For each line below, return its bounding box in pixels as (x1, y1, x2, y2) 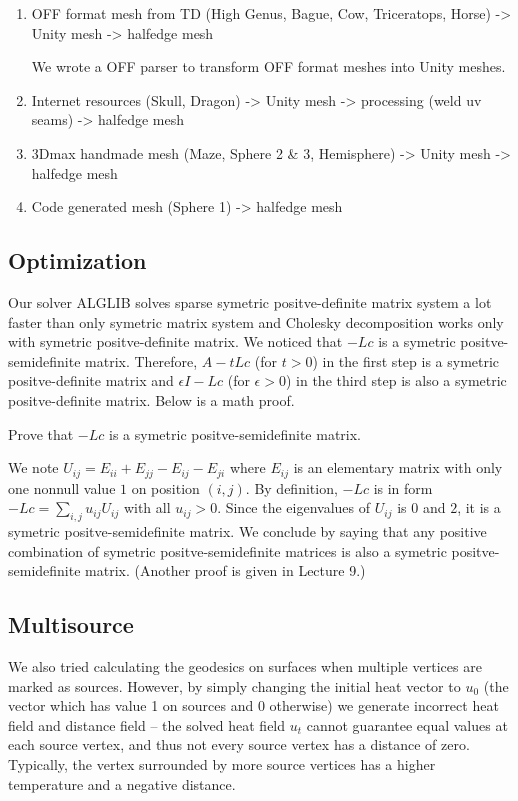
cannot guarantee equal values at (306, 714, 508, 735)
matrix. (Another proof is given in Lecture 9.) (85, 560, 366, 581)
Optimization (8, 245, 147, 276)
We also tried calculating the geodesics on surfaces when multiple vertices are (8, 655, 482, 676)
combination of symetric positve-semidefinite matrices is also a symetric (8, 540, 447, 561)
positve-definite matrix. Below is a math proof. (8, 389, 295, 410)
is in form (373, 477, 433, 498)
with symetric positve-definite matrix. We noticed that (8, 331, 343, 352)
